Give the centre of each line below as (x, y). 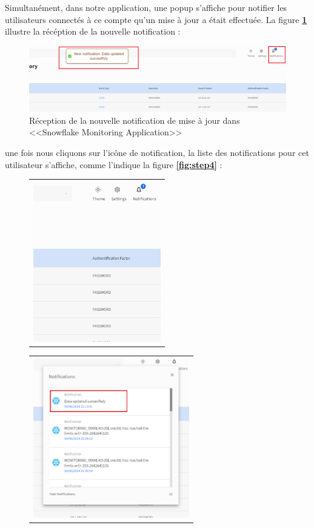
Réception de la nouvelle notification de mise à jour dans (135, 120)
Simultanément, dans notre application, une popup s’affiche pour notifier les (146, 7)
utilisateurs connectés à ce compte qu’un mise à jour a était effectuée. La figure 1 (156, 19)
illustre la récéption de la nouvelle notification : (93, 31)
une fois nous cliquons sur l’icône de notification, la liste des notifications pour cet (157, 153)
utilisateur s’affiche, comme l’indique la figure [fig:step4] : (114, 164)
